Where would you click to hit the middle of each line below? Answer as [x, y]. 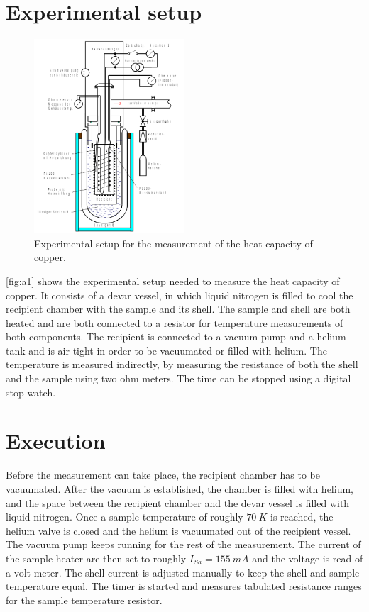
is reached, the [302, 517]
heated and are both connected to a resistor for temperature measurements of [175, 322]
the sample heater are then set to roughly [96, 558]
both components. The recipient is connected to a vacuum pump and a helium [176, 336]
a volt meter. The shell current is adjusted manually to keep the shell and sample [183, 572]
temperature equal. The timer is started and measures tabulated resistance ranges [184, 586]
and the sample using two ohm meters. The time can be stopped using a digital [178, 378]
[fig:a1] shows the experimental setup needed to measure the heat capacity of [173, 280]
